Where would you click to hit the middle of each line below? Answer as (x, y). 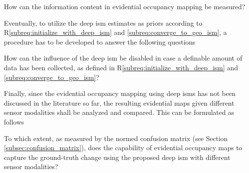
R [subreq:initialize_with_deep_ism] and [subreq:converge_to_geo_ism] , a (116, 32)
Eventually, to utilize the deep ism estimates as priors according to (103, 23)
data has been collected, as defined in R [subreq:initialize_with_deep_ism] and (121, 67)
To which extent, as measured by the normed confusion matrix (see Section (116, 138)
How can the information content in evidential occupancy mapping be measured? (124, 6)
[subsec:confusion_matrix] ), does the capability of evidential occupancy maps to (123, 148)
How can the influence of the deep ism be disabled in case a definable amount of (123, 58)
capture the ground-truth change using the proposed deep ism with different (117, 157)
